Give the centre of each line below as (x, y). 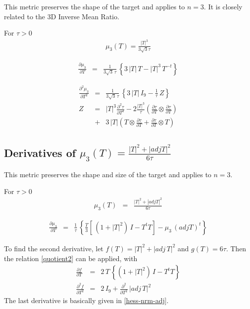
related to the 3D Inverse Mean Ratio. (62, 16)
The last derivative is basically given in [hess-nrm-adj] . (86, 300)
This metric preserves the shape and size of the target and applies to (108, 174)
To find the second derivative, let (54, 248)
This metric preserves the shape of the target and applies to (94, 6)
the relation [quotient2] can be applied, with (71, 258)
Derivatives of (40, 152)
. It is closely (223, 6)
